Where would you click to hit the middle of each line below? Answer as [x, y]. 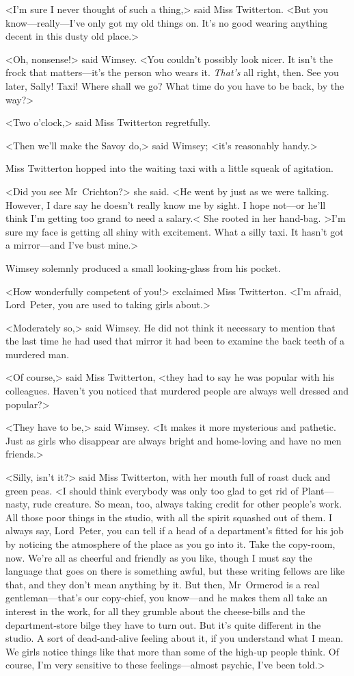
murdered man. [38, 354]
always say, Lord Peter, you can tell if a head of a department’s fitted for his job [175, 530]
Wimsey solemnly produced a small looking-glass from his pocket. [143, 267]
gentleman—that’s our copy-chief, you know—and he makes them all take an [167, 598]
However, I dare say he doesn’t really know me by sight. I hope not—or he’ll [166, 204]
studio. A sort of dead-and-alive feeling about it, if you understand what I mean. [175, 638]
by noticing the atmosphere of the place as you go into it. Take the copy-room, [171, 544]
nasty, [18, 504]
